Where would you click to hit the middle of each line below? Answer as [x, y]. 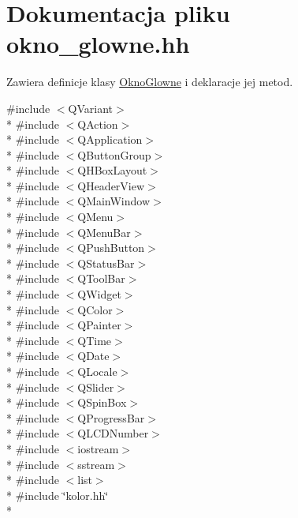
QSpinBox [102, 402]
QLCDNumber [113, 433]
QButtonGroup [114, 154]
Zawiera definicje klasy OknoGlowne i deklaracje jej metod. [150, 82]
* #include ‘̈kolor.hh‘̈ [58, 495]
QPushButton [111, 248]
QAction [98, 124]
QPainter [99, 325]
